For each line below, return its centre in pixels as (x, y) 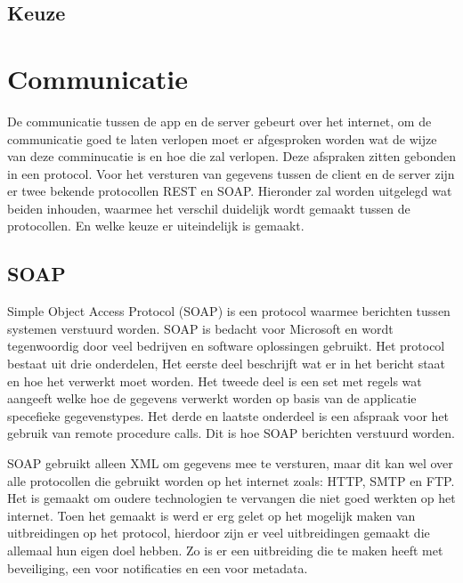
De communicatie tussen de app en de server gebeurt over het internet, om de (219, 121)
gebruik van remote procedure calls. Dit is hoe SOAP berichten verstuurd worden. (231, 433)
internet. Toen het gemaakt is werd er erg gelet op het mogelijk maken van (211, 515)
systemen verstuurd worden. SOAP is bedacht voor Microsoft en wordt (200, 328)
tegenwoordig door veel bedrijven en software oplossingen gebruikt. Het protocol (226, 346)
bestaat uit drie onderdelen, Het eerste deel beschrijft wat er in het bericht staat (227, 364)
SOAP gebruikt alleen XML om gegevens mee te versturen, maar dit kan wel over (230, 463)
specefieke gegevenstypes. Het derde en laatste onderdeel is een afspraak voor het (228, 415)
